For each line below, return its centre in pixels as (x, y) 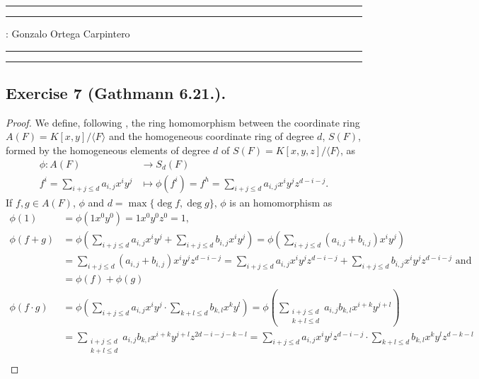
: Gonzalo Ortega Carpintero (68, 33)
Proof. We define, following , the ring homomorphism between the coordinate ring (183, 122)
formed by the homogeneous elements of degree (108, 150)
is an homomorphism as (281, 202)
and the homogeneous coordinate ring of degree (211, 136)
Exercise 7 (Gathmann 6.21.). (116, 92)
